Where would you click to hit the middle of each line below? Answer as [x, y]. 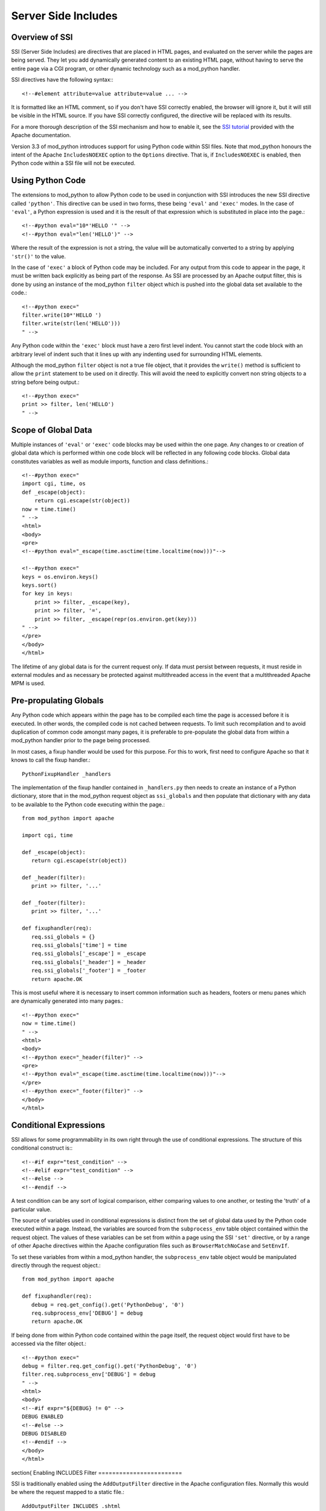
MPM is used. [28, 684]
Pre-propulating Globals [57, 701]
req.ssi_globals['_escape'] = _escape [88, 954]
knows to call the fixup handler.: [51, 760]
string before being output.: [45, 382]
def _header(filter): [54, 877]
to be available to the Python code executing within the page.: [88, 804]
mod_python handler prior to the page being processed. [81, 740]
